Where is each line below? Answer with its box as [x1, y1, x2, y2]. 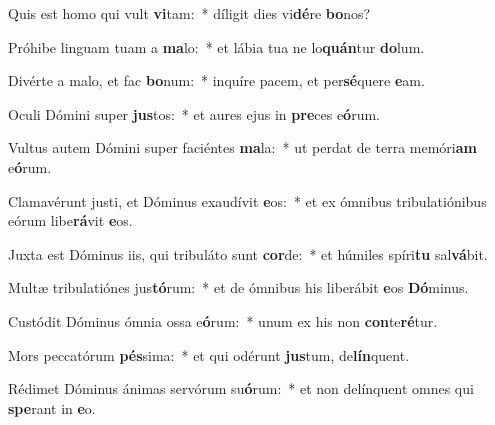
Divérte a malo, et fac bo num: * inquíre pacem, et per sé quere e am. [8, 70, 425, 91]
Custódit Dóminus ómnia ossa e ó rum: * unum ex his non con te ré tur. [8, 310, 438, 331]
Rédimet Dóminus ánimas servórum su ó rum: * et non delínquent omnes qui [8, 378, 474, 399]
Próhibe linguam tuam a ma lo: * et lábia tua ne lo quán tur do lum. [8, 36, 425, 57]
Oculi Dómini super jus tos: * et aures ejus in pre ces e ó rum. [8, 103, 380, 124]
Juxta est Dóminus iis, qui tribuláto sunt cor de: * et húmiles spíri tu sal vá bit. [8, 243, 488, 264]
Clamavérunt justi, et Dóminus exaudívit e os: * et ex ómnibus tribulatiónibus [8, 190, 487, 211]
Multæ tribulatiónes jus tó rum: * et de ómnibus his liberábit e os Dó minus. [8, 277, 469, 298]
